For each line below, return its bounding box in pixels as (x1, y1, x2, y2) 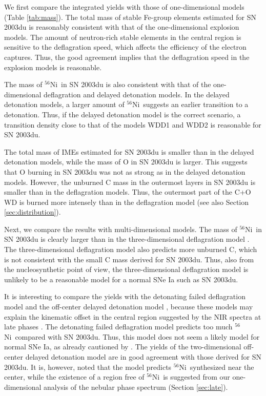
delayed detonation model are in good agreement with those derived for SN (25, 351, 261, 362)
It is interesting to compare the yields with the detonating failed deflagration (4, 291, 245, 302)
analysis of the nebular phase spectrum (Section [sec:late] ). (44, 381, 228, 392)
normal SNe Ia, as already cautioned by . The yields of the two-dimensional (4, 341, 241, 352)
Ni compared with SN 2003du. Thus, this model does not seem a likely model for (4, 331, 260, 342)
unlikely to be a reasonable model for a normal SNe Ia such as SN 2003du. (4, 274, 238, 284)
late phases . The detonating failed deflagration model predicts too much (4, 321, 233, 332)
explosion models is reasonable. (4, 61, 102, 72)
